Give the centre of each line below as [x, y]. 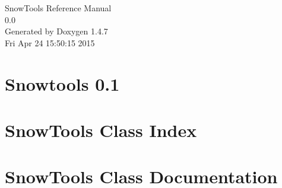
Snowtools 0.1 [62, 83]
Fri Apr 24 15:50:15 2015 [50, 42]
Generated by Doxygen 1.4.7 [56, 31]
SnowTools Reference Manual [58, 8]
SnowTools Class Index [101, 130]
